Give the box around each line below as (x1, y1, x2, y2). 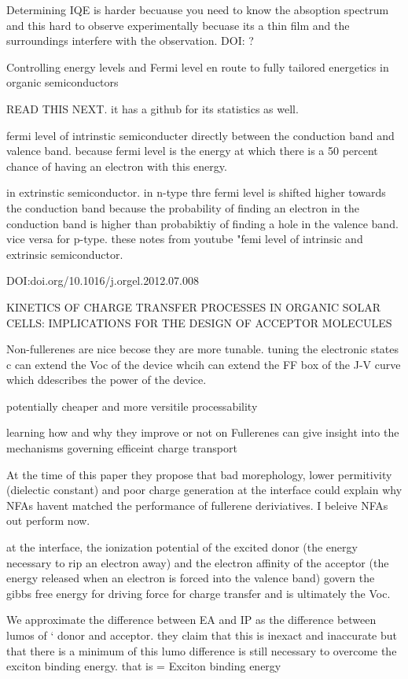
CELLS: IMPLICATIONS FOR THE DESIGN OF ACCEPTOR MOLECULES (6, 314, 392, 330)
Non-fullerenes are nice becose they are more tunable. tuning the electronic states (6, 341, 399, 357)
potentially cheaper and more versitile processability (6, 397, 258, 414)
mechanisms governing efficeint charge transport (6, 440, 237, 456)
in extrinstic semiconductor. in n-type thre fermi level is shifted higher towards (6, 184, 386, 201)
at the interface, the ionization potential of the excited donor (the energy (6, 539, 358, 555)
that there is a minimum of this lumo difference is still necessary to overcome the (6, 642, 397, 659)
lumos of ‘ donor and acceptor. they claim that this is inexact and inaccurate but (6, 627, 397, 643)
